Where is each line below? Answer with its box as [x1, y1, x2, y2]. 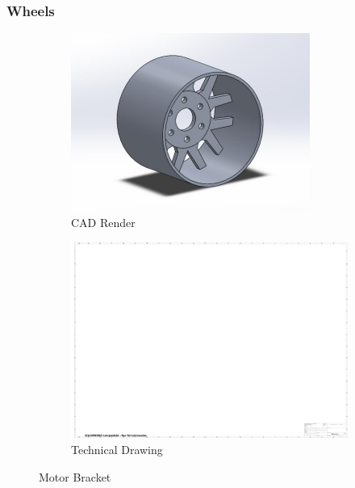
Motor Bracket [39, 468, 111, 485]
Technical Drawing [71, 441, 163, 458]
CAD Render [71, 213, 136, 230]
